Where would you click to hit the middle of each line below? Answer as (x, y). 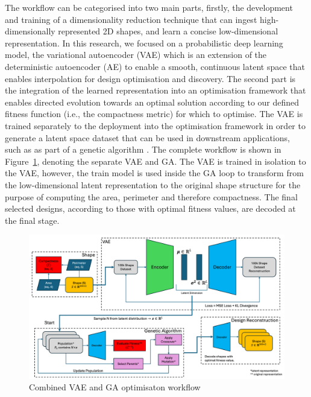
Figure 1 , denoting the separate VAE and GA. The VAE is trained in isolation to (155, 161)
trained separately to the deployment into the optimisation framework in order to (155, 125)
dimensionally (30, 31)
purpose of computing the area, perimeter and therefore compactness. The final (151, 196)
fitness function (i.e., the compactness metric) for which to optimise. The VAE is (154, 114)
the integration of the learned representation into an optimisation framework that (155, 90)
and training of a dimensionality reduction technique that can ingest (131, 19)
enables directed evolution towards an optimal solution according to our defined (152, 102)
